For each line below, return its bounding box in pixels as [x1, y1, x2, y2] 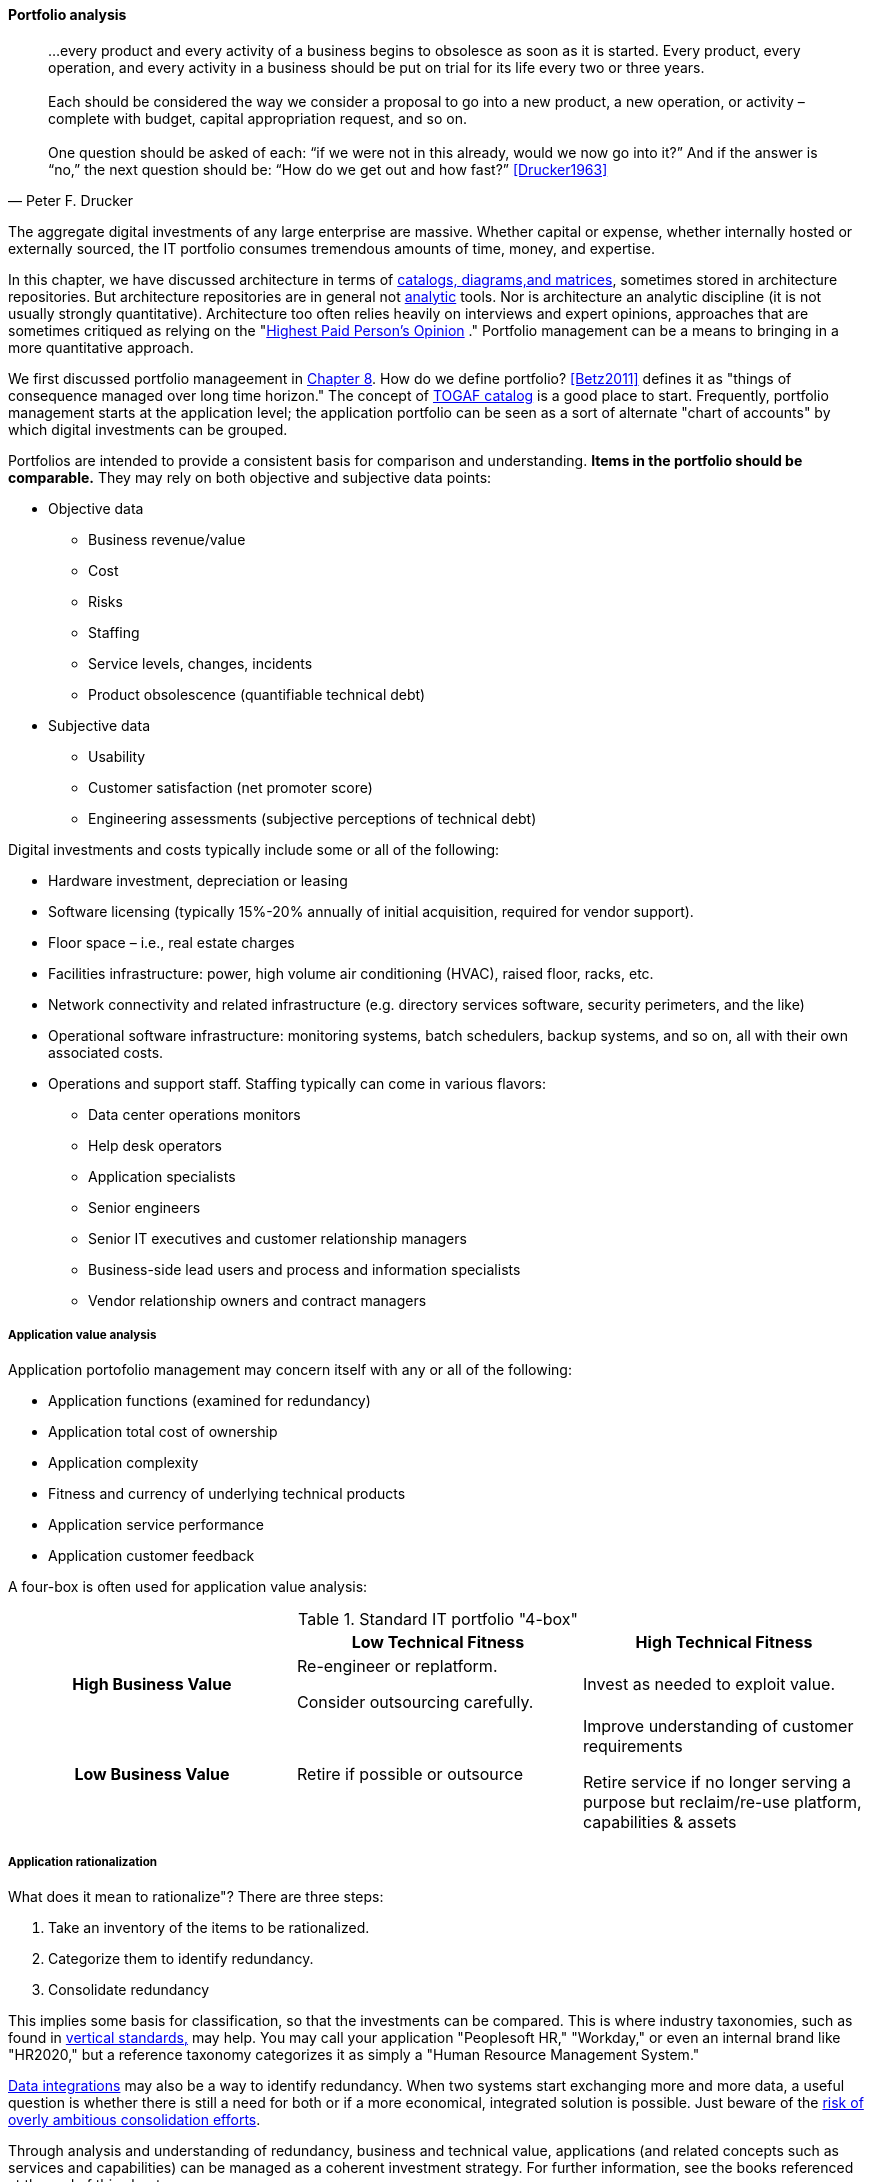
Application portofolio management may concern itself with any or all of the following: [8, 1361, 572, 1379]
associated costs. [48, 1043, 164, 1061]
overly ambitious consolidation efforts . [8, 2111, 261, 2129]
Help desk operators [88, 1136, 222, 1154]
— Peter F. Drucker [8, 191, 133, 209]
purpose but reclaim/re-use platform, [582, 1792, 862, 1813]
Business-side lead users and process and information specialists [88, 1260, 521, 1278]
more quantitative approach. [8, 338, 194, 356]
